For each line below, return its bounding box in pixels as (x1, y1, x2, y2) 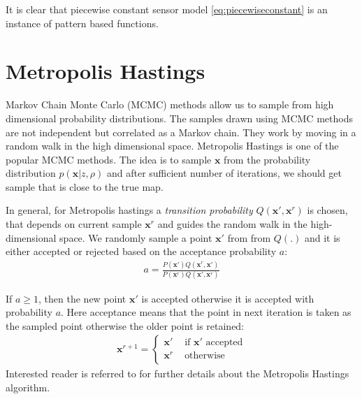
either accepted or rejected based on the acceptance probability (6, 244, 277, 259)
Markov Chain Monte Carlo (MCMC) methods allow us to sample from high (6, 97, 334, 112)
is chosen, (307, 203, 348, 217)
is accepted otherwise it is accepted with (141, 291, 314, 305)
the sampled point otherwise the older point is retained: (6, 318, 245, 333)
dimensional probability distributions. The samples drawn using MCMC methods (6, 110, 353, 125)
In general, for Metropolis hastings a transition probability (6, 203, 253, 217)
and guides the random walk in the (157, 217, 307, 231)
